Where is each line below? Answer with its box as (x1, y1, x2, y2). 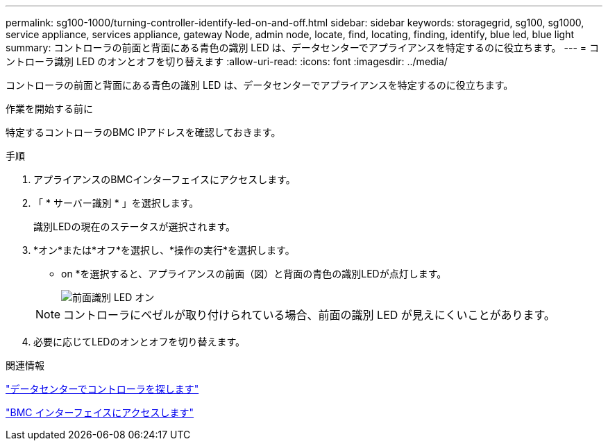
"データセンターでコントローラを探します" (6, 383, 199, 395)
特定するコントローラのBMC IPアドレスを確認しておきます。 (6, 126, 281, 138)
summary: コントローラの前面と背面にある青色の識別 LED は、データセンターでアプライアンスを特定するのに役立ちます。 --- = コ (6, 42, 600, 53)
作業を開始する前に (6, 103, 93, 114)
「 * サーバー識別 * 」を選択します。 (33, 197, 199, 209)
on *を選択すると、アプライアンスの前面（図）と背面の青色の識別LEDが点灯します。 (61, 268, 447, 280)
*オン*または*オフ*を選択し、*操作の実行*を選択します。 (33, 244, 295, 256)
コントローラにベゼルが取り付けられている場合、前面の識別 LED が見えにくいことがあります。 (63, 308, 555, 322)
